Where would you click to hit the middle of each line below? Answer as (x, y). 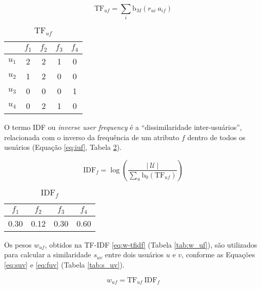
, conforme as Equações (218, 254)
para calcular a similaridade (48, 254)
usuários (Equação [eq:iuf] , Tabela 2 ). (63, 147)
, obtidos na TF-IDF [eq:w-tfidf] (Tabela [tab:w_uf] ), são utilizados (151, 244)
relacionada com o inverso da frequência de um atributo (92, 137)
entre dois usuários (134, 254)
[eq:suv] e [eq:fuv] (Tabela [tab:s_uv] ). (64, 265)
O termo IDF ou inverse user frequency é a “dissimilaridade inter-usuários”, (123, 127)
